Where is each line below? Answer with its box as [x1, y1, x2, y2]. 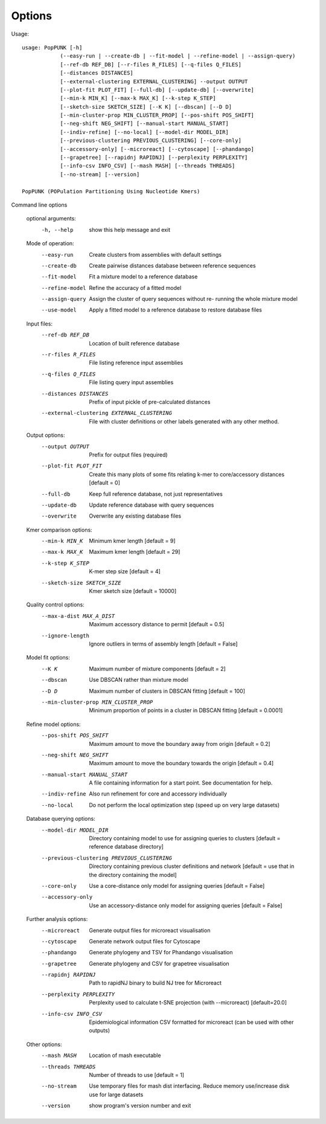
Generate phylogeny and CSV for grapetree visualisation [89, 960, 229, 967]
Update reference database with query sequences [89, 501, 214, 509]
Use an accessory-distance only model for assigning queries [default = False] [89, 902, 283, 909]
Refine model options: [26, 721, 81, 728]
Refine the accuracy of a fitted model [89, 284, 182, 291]
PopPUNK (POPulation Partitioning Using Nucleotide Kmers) [22, 188, 200, 194]
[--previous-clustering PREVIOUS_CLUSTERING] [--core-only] [60, 137, 241, 144]
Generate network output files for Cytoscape [89, 937, 200, 945]
